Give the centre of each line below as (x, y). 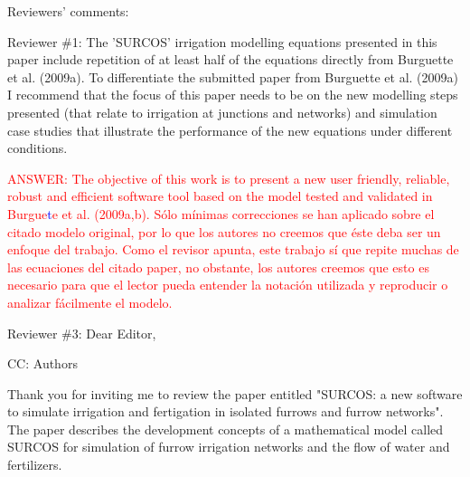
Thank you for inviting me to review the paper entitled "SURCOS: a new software (235, 393)
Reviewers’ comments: (68, 11)
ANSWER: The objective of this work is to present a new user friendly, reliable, (229, 178)
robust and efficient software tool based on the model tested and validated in (220, 196)
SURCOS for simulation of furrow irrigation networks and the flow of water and (229, 447)
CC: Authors (42, 363)
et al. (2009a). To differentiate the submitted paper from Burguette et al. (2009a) (233, 76)
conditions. (38, 148)
